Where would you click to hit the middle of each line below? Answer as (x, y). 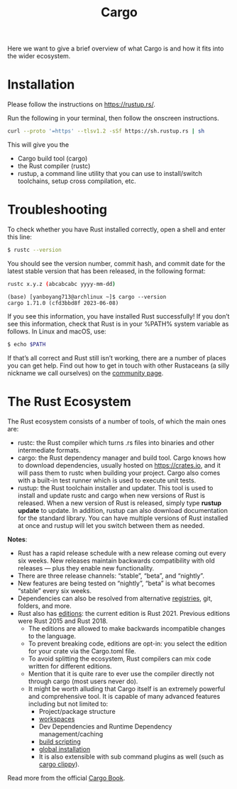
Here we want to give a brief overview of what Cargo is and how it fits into (116, 49)
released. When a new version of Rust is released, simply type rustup (120, 503)
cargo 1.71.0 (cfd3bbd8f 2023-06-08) (63, 303)
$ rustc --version (34, 250)
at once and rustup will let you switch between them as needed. (111, 525)
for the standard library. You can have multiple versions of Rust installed (123, 518)
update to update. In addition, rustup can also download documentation (123, 510)
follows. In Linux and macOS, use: (57, 331)
